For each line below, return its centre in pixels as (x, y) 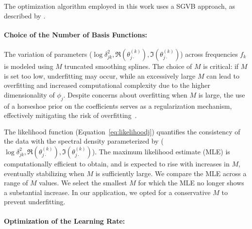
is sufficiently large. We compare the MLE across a (171, 173)
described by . (25, 15)
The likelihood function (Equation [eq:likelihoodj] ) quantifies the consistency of (122, 131)
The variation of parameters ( (48, 54)
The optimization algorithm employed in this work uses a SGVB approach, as (119, 6)
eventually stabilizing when (44, 173)
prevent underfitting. (35, 202)
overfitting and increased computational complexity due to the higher (107, 85)
